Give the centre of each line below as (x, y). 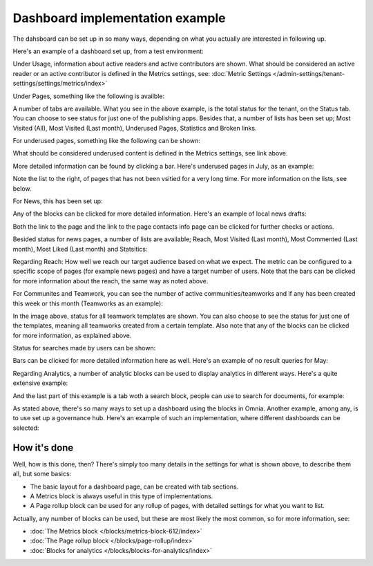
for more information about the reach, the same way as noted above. (111, 281)
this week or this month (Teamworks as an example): (88, 303)
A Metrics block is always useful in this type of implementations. (122, 496)
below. (22, 188)
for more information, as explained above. (72, 335)
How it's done (43, 447)
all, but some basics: (42, 474)
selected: (26, 428)
